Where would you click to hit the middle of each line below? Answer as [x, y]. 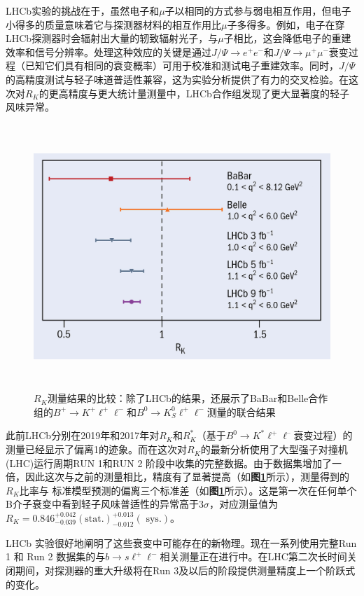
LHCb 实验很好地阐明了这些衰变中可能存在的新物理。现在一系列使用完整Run [181, 542]
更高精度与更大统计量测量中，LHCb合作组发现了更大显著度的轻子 [199, 93]
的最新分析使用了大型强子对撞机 [274, 449]
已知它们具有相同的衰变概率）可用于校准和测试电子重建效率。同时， [182, 65]
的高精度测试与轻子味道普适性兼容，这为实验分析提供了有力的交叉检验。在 [177, 79]
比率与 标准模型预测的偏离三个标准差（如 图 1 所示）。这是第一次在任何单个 [188, 490]
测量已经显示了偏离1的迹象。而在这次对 [96, 449]
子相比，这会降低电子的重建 [287, 38]
